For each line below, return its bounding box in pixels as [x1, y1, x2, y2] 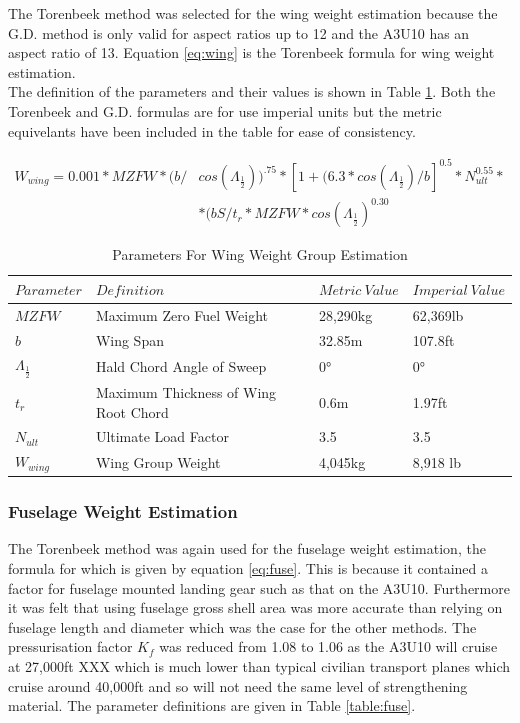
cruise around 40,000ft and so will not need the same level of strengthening [8, 675, 468, 696]
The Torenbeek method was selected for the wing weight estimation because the [8, 3, 498, 23]
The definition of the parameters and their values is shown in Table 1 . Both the [8, 81, 496, 102]
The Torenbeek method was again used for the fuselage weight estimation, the [8, 538, 486, 559]
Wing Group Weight [95, 451, 221, 472]
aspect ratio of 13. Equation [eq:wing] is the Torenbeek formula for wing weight [8, 42, 495, 63]
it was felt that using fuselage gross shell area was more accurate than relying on [8, 597, 503, 618]
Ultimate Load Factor [95, 426, 229, 447]
